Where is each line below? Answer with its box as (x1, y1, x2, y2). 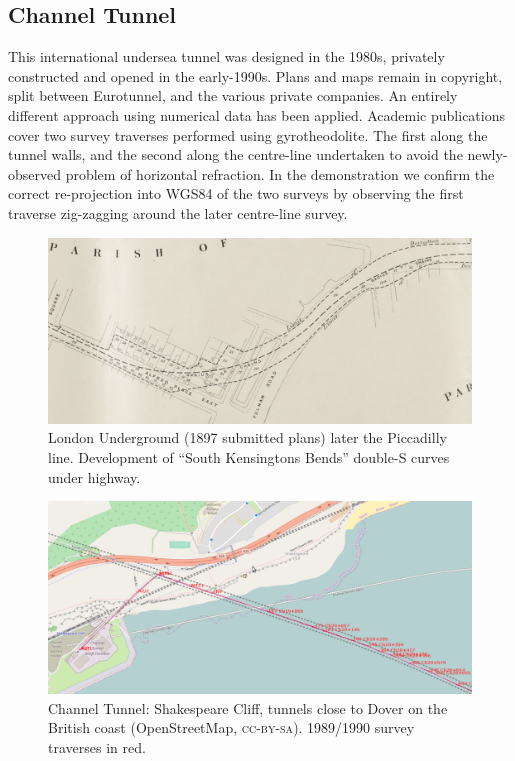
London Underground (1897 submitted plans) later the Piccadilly (48, 427, 447, 448)
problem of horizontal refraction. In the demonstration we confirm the (65, 163, 495, 184)
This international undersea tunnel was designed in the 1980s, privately (8, 46, 445, 67)
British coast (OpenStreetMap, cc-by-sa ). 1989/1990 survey (48, 717, 415, 738)
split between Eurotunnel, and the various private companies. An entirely (8, 85, 458, 106)
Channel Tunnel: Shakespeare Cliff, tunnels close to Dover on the (48, 697, 448, 718)
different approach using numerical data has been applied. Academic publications (8, 104, 505, 125)
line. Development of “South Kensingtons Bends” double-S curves (48, 447, 450, 468)
